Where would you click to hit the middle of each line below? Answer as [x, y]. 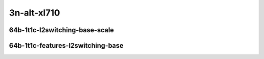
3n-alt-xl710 [35, 13]
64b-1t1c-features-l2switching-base [66, 46]
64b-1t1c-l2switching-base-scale [62, 30]
